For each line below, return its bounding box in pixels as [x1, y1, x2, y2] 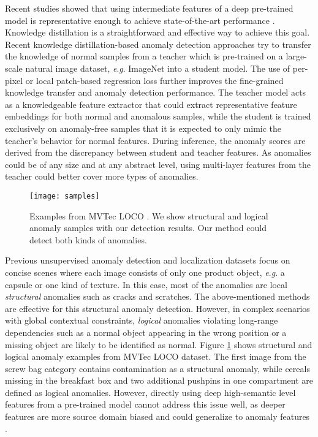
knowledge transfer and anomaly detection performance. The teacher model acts [5, 86, 306, 99]
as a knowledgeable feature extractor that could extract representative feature [5, 97, 297, 110]
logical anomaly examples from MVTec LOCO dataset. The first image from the [5, 350, 306, 363]
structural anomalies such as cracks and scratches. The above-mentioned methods [5, 290, 310, 303]
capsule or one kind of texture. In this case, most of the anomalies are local [5, 278, 287, 291]
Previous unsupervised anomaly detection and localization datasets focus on [5, 254, 290, 267]
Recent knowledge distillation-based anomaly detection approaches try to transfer [5, 37, 311, 50]
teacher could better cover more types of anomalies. [5, 170, 199, 183]
